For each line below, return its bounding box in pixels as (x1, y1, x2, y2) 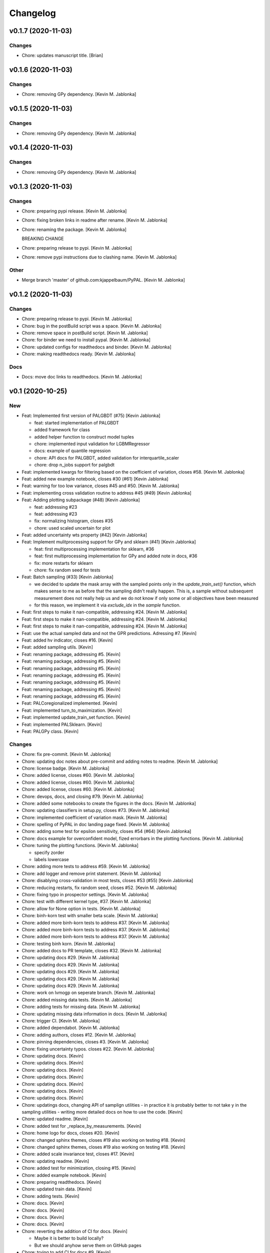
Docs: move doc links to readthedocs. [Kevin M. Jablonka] (21, 374, 142, 380)
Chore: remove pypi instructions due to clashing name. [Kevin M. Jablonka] (21, 254, 177, 260)
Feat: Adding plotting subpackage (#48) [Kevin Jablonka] (21, 497, 140, 503)
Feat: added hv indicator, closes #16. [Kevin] (21, 637, 113, 643)
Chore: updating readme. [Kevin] (21, 1158, 89, 1164)
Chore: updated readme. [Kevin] (21, 1116, 88, 1122)
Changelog (9, 8, 56, 19)
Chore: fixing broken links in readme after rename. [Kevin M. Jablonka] (21, 217, 167, 223)
